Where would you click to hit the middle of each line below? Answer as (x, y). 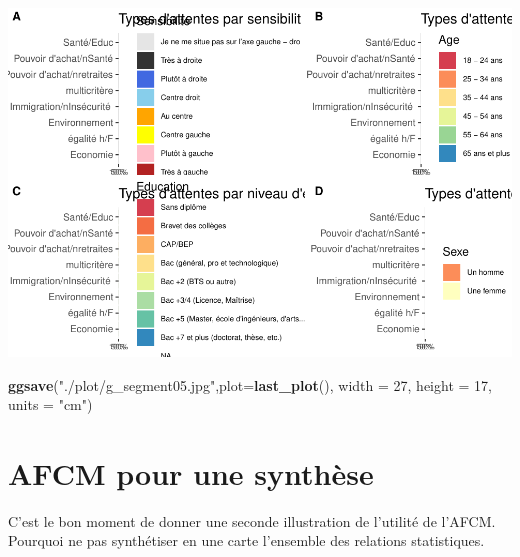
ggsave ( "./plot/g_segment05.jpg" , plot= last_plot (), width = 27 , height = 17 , (250, 384)
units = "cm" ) (50, 404)
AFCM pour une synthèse (191, 472)
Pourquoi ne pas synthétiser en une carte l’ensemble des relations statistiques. (246, 540)
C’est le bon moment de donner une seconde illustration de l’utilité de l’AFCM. (252, 520)
